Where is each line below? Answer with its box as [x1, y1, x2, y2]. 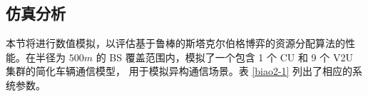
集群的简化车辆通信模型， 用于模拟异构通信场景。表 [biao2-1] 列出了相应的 [6, 63, 353, 78]
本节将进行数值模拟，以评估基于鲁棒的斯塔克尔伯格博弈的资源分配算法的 [6, 36, 345, 51]
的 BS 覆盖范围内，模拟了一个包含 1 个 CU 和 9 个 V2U [96, 49, 353, 64]
